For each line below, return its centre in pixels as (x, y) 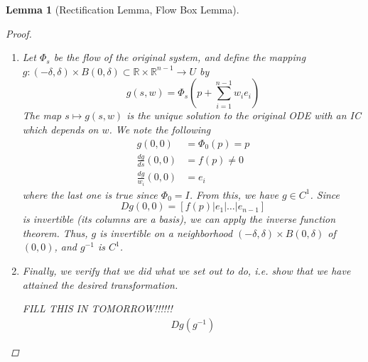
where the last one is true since (90, 194)
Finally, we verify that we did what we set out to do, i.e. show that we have (186, 270)
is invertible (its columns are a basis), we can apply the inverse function (179, 219)
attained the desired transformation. (100, 284)
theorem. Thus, (55, 232)
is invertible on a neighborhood (166, 232)
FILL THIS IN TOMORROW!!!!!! (97, 308)
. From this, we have (234, 194)
